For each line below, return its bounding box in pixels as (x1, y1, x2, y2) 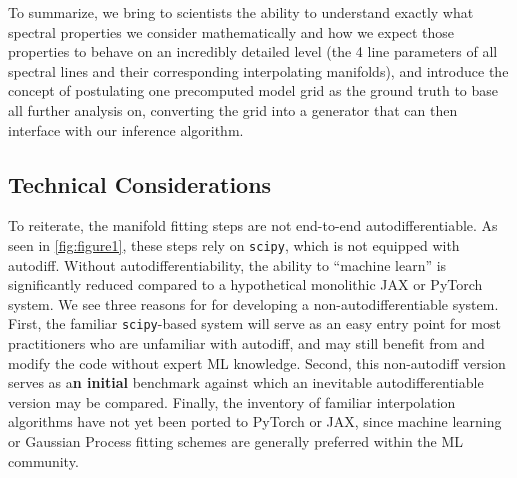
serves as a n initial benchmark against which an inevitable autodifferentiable (8, 372, 484, 393)
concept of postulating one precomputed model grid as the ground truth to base (8, 80, 499, 101)
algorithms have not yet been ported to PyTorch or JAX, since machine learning (8, 411, 502, 432)
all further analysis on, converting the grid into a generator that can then (8, 99, 458, 120)
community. (8, 450, 79, 471)
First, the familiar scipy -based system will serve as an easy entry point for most (8, 313, 501, 334)
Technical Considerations (8, 168, 272, 199)
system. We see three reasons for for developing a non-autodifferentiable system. (8, 293, 499, 314)
